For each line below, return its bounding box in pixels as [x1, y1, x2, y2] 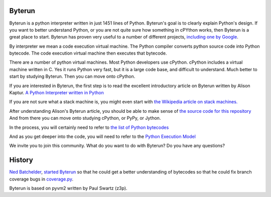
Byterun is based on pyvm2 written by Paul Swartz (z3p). [9, 185, 127, 191]
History [9, 156, 34, 164]
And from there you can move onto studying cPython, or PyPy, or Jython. [9, 115, 161, 121]
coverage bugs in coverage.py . [9, 176, 74, 182]
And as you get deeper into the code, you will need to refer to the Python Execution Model [9, 133, 196, 139]
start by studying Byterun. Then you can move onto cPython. [9, 73, 135, 80]
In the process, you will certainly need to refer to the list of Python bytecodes [9, 124, 169, 130]
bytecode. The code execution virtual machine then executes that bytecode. [9, 50, 167, 56]
